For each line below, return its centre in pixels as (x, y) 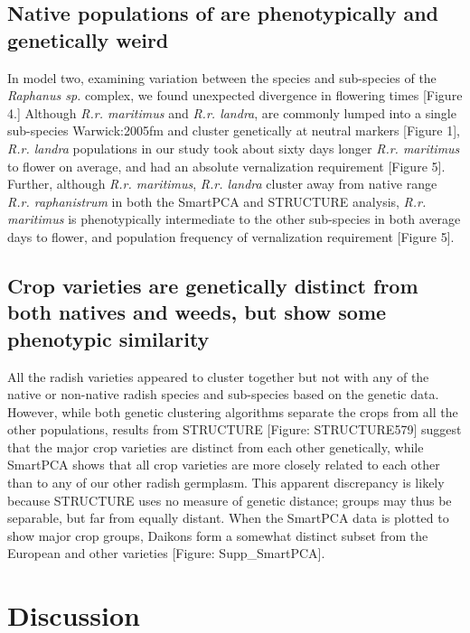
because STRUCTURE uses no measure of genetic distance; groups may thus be (230, 500)
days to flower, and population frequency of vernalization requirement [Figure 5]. (231, 236)
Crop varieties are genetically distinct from (213, 285)
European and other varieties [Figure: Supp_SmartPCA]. (166, 553)
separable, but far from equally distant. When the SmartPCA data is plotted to (228, 518)
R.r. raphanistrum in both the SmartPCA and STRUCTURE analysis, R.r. (217, 201)
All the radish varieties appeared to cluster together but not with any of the (218, 376)
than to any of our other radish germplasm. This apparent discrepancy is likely (226, 483)
